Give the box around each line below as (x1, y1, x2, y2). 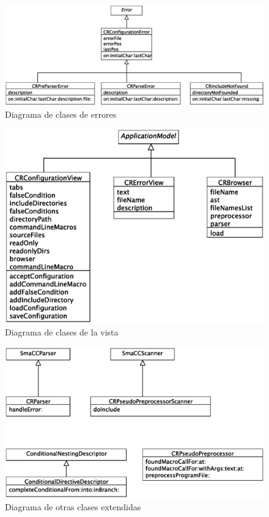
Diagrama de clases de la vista (5, 325, 119, 338)
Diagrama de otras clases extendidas (5, 500, 141, 513)
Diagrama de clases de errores (5, 107, 117, 120)
